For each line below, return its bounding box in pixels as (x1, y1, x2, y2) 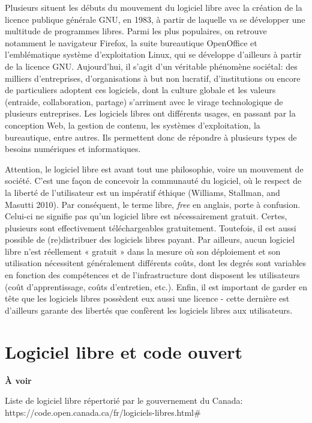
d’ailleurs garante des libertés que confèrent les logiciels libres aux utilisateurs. (5, 303, 293, 316)
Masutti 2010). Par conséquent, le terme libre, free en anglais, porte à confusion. (5, 198, 301, 210)
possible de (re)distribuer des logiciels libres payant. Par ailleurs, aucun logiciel (5, 233, 295, 246)
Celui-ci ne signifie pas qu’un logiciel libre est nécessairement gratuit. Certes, (5, 210, 287, 222)
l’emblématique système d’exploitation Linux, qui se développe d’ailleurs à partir (5, 48, 302, 61)
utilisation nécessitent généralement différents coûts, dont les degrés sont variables (5, 257, 307, 269)
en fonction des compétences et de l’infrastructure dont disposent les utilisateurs (5, 269, 300, 281)
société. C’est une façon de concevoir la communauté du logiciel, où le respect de (5, 174, 302, 187)
